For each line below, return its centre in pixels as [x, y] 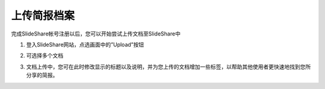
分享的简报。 [42, 75]
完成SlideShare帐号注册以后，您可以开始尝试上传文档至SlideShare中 [96, 34]
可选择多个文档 [45, 56]
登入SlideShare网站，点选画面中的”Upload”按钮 [85, 44]
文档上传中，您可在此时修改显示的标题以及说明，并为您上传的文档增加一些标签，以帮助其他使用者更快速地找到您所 [169, 67]
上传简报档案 [43, 16]
